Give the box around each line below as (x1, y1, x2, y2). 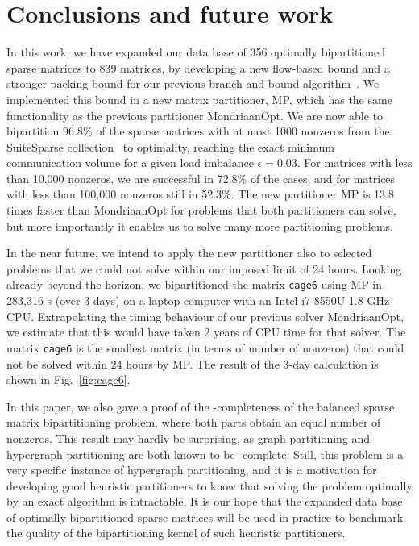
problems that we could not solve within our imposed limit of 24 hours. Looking (6, 260, 402, 277)
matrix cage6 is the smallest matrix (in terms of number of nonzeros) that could (6, 339, 404, 356)
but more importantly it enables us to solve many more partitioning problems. (6, 217, 394, 234)
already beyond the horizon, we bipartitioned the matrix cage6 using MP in (6, 276, 383, 293)
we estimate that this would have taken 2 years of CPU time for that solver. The (6, 323, 406, 340)
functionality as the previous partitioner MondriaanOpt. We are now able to (6, 106, 384, 123)
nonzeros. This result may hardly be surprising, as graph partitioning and (6, 429, 371, 446)
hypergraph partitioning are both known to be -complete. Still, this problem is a (6, 445, 404, 462)
